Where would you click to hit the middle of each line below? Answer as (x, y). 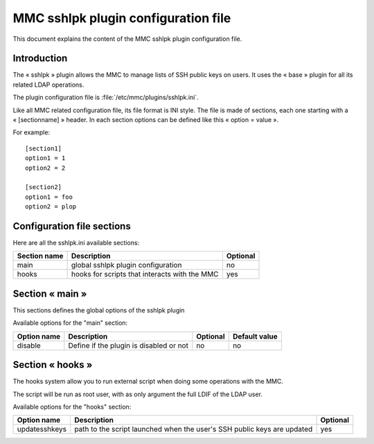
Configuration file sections (72, 226)
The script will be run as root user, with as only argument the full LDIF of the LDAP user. (138, 394)
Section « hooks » (53, 365)
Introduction (40, 59)
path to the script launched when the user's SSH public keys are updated (193, 429)
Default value (255, 336)
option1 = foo (49, 197)
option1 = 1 (45, 158)
